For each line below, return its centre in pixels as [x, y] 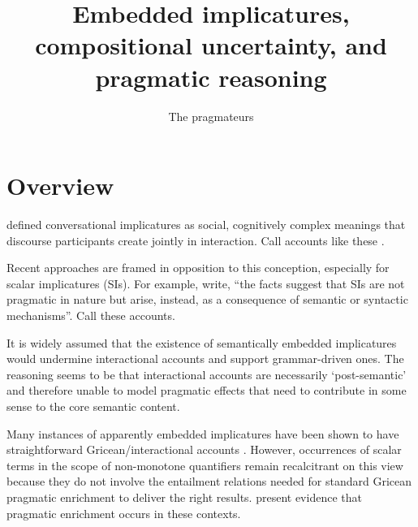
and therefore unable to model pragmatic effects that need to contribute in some [207, 390]
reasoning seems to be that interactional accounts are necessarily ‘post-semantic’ [207, 374]
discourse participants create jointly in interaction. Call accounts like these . [196, 240]
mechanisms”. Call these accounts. [91, 315]
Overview [60, 186]
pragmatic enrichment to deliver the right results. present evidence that [184, 497]
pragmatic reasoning [211, 77]
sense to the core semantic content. [93, 406]
